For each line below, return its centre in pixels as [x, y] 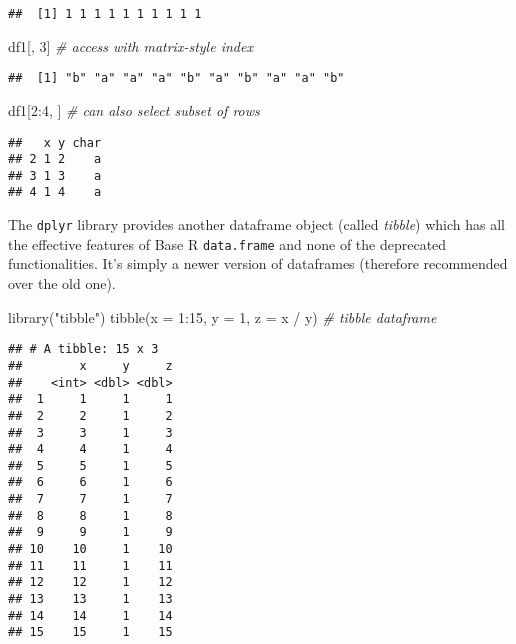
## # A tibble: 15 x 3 [83, 349]
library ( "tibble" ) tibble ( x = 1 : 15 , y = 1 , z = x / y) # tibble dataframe [222, 316]
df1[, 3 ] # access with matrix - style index [130, 45]
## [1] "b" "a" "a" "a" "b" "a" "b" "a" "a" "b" [176, 78]
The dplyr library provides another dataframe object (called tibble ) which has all [256, 224]
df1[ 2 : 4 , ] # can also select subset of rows [134, 109]
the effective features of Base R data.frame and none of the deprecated [227, 243]
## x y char [55, 142]
